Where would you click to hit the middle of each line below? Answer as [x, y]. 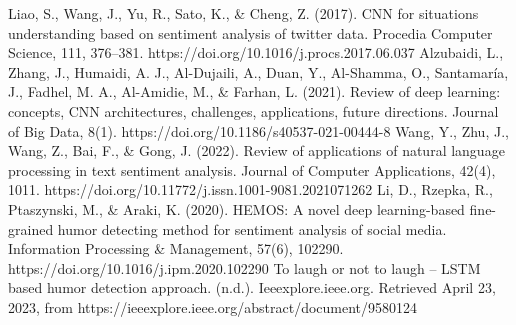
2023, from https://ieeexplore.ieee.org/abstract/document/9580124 [213, 306]
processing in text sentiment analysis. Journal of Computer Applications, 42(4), [252, 169]
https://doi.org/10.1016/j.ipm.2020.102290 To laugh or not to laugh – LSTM [244, 267]
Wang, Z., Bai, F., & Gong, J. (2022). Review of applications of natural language [256, 150]
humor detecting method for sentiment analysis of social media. [252, 228]
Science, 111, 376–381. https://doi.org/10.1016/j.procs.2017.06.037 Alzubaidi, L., [256, 52]
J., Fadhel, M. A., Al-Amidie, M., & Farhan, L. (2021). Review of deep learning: [254, 91]
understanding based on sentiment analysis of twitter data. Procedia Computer [250, 32]
